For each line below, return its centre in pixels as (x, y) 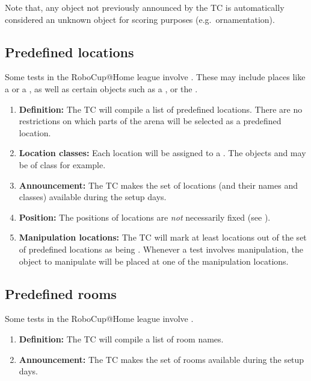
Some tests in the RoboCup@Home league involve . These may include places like (155, 77)
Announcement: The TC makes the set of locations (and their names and (158, 185)
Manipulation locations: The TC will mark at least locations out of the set (163, 237)
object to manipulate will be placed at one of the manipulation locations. (154, 261)
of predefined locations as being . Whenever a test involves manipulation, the (161, 249)
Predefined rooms (61, 293)
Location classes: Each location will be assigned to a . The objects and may (162, 153)
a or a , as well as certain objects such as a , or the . (101, 88)
